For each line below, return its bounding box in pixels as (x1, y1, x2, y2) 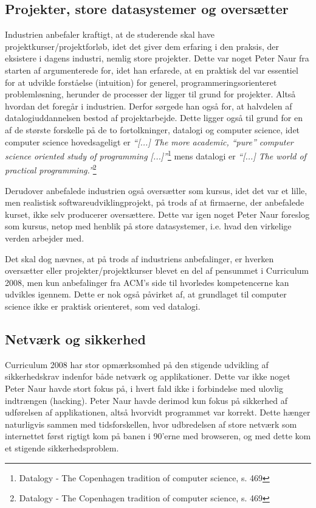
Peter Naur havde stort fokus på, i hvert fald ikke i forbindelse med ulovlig (5, 381, 283, 394)
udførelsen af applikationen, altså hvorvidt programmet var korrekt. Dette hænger (5, 406, 311, 419)
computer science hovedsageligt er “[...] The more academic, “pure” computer (5, 135, 294, 148)
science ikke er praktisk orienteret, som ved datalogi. (5, 299, 201, 312)
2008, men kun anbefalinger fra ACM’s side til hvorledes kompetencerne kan (5, 276, 289, 288)
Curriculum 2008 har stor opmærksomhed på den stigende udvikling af (5, 358, 269, 371)
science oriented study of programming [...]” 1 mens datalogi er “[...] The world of (5, 148, 306, 162)
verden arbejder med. (5, 232, 84, 245)
